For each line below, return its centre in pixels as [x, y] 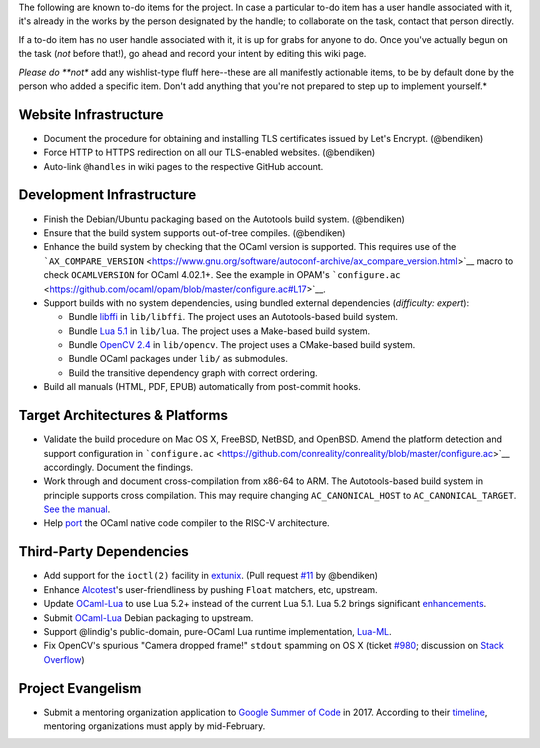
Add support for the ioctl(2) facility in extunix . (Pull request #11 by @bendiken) [211, 576]
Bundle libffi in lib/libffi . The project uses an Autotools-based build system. [233, 317]
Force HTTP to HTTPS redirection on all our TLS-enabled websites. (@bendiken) [209, 152]
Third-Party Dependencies [103, 551]
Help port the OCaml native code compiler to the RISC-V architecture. [186, 523]
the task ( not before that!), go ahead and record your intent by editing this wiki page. [192, 54]
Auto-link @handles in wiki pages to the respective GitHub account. [183, 166]
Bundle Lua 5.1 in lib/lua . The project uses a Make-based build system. [219, 331]
